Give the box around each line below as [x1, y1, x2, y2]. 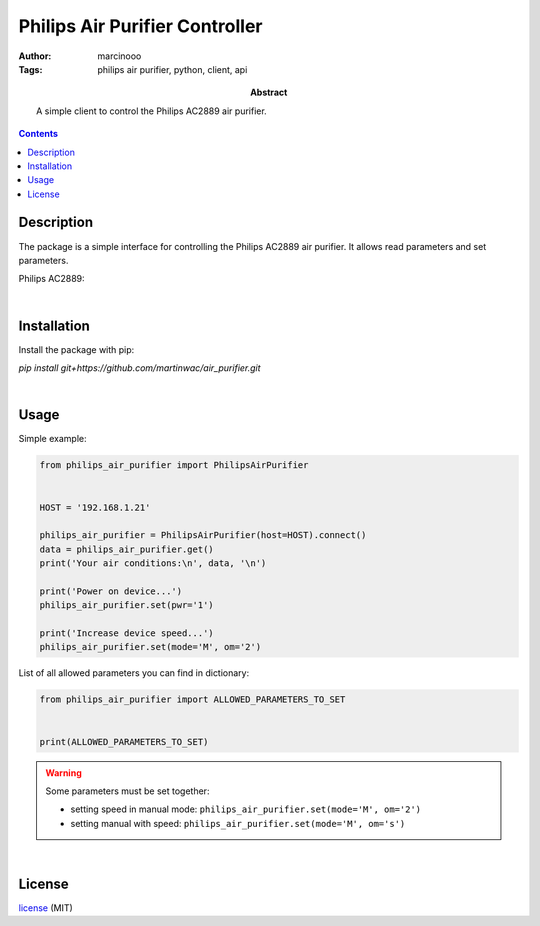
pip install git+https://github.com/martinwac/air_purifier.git [18, 362, 261, 374]
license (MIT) [18, 902, 74, 914]
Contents [18, 128, 59, 140]
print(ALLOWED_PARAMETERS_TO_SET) [39, 736, 209, 747]
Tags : [18, 63, 43, 75]
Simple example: [18, 433, 87, 445]
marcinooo [97, 50, 142, 62]
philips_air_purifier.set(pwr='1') [39, 600, 214, 611]
